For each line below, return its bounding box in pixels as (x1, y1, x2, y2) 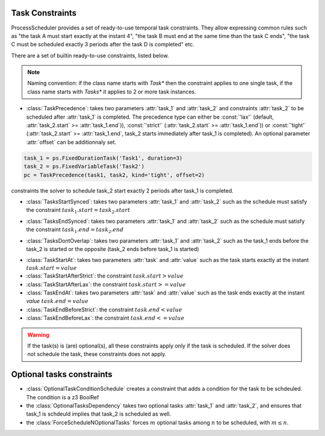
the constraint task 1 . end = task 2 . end (26, 226, 124, 234)
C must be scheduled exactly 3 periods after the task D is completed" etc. (11, 41, 195, 48)
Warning (27, 331, 49, 338)
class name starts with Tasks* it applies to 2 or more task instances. (27, 88, 197, 95)
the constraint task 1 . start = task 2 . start (26, 207, 131, 215)
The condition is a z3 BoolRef (26, 393, 99, 400)
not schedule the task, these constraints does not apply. (27, 350, 167, 358)
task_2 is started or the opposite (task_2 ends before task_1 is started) (26, 245, 199, 252)
